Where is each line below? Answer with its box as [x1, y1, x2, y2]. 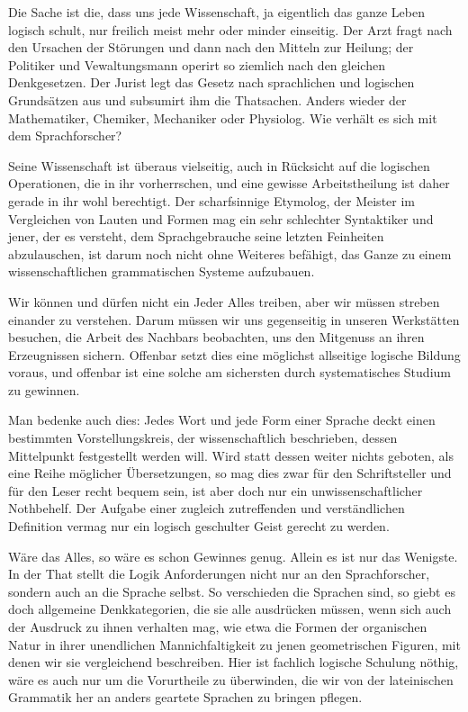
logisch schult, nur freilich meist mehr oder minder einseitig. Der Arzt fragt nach [8, 20, 453, 39]
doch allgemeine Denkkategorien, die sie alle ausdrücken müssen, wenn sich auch [8, 599, 452, 618]
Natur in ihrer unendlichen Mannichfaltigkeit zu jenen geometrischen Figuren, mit [8, 635, 461, 653]
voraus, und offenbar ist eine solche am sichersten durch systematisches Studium [8, 363, 451, 382]
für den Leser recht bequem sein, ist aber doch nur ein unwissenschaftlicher [8, 481, 423, 500]
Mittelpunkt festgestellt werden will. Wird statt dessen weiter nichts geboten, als [8, 446, 454, 464]
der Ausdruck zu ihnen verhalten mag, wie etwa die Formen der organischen [8, 617, 427, 635]
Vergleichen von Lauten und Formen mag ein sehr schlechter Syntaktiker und [8, 209, 434, 228]
